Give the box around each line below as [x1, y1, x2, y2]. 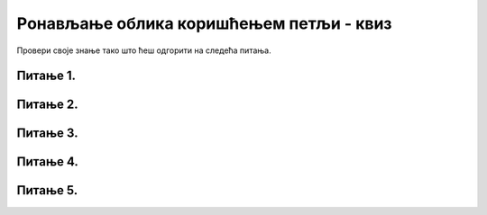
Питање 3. [16, 126, 78, 141]
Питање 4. [16, 154, 78, 170]
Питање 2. [16, 97, 78, 112]
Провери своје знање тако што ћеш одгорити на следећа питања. [16, 45, 271, 56]
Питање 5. [16, 183, 78, 198]
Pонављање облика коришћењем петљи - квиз [16, 13, 392, 33]
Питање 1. [16, 68, 77, 84]
